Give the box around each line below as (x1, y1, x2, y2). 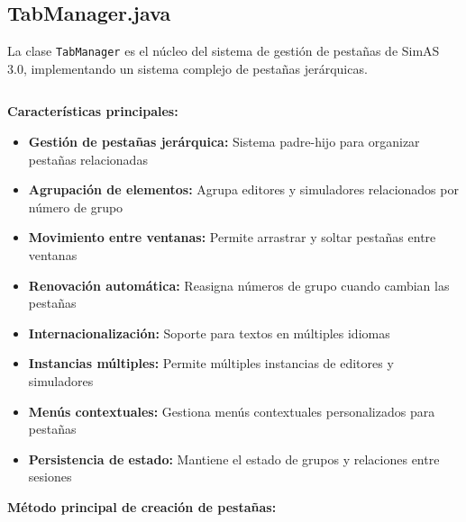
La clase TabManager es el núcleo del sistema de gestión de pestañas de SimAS (7, 41, 440, 60)
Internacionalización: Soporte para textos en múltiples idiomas (28, 323, 390, 342)
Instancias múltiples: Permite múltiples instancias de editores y (28, 354, 394, 373)
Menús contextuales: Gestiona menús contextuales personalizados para (28, 401, 435, 420)
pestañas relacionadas (28, 149, 148, 168)
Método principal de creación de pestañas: (7, 497, 277, 516)
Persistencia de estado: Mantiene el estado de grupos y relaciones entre (28, 449, 440, 468)
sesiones (28, 467, 72, 486)
